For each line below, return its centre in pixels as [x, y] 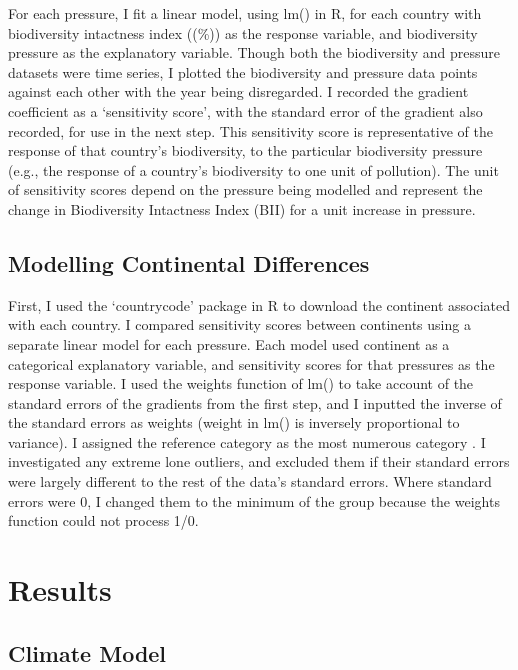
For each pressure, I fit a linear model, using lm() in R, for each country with [245, 13]
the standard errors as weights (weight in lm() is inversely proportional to [234, 422]
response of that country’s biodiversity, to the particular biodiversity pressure [245, 150]
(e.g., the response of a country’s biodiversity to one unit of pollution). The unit [253, 169]
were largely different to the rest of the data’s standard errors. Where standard [250, 481]
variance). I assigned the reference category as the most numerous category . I [247, 441]
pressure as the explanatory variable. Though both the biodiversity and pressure [254, 52]
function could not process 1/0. [103, 520]
